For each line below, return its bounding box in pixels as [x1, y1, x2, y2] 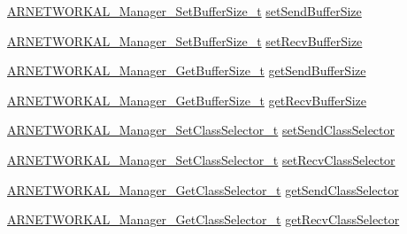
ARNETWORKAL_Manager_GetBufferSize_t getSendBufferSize [7, 61, 366, 80]
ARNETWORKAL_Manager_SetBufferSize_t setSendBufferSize [7, 2, 362, 19]
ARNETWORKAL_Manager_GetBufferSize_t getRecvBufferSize [7, 90, 367, 109]
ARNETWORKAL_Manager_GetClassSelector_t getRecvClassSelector [7, 210, 400, 229]
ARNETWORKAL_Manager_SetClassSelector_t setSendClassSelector [7, 121, 395, 139]
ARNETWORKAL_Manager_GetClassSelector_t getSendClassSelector [7, 180, 399, 199]
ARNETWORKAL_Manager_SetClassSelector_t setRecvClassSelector [7, 150, 395, 168]
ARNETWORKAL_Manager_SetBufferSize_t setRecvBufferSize [7, 31, 363, 50]
